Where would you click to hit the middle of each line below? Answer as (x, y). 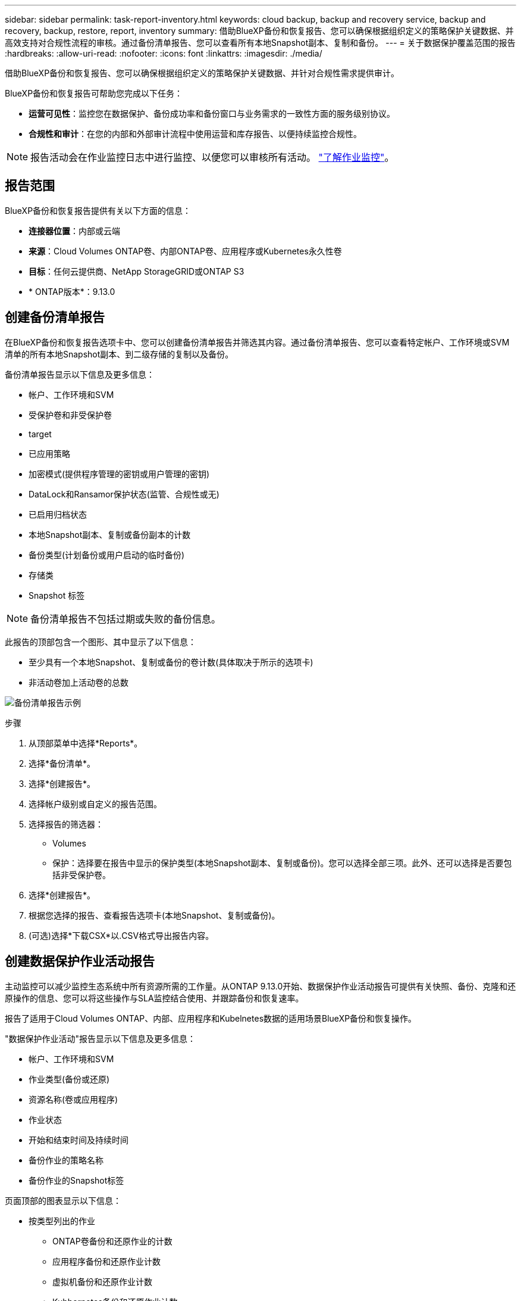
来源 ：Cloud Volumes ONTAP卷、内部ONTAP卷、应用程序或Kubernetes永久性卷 (185, 251)
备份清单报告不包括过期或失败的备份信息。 (126, 619)
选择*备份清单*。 (62, 763)
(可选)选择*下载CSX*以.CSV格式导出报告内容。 (121, 935)
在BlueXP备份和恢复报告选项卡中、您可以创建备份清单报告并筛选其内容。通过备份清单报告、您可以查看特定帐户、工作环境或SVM (257, 342)
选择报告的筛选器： (66, 824)
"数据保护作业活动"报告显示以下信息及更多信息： (101, 1038)
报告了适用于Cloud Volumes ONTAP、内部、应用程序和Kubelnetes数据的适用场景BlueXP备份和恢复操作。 (211, 1018)
